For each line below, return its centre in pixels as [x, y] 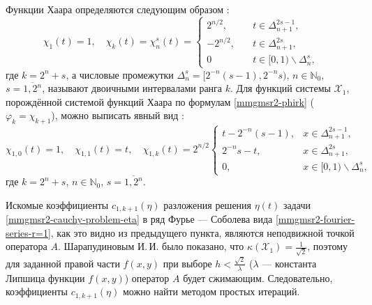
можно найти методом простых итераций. [211, 291]
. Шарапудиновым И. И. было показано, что [151, 246]
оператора [27, 246]
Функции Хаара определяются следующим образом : [118, 9]
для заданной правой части [63, 263]
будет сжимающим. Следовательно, [258, 277]
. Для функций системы [281, 88]
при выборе [187, 263]
